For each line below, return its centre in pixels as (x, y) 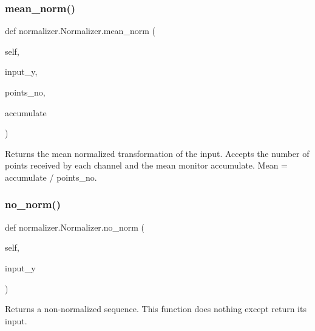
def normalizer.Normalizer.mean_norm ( (80, 31)
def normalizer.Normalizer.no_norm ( (75, 227)
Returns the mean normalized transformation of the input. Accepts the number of (157, 153)
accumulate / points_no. (51, 177)
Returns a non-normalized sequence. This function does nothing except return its (156, 309)
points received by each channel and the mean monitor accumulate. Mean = (147, 165)
